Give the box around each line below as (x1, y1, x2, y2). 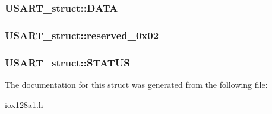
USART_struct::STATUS (5, 55, 130, 69)
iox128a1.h (5, 98, 43, 110)
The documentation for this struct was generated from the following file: (5, 78, 268, 90)
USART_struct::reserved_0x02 (5, 27, 159, 42)
